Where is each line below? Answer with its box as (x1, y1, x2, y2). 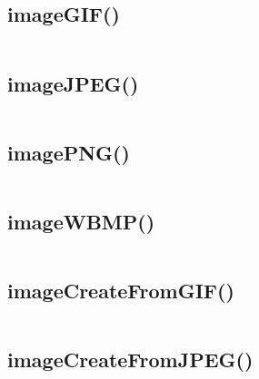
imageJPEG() (7, 69, 139, 97)
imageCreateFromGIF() (7, 277, 234, 305)
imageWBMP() (7, 208, 155, 235)
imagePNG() (7, 138, 130, 166)
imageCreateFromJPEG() (7, 345, 254, 374)
